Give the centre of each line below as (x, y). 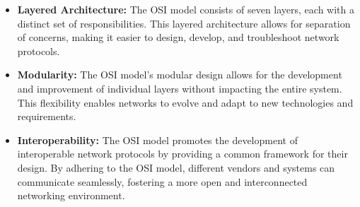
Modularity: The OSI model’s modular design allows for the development (180, 75)
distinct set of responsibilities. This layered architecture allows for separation (184, 23)
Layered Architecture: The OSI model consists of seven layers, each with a (186, 9)
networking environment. (71, 195)
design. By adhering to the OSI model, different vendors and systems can (176, 167)
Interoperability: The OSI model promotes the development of (157, 140)
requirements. (47, 116)
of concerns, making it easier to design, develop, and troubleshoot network (178, 37)
